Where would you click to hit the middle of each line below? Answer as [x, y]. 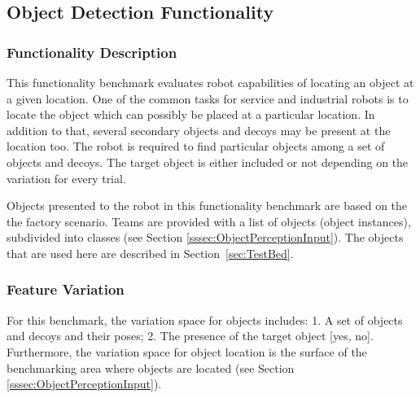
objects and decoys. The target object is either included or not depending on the [208, 162]
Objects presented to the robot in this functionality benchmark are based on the [207, 206]
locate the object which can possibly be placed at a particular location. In [191, 114]
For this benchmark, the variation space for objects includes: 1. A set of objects [205, 319]
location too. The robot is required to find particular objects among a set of [196, 146]
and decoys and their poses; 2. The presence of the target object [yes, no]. [190, 336]
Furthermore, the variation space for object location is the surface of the [187, 351]
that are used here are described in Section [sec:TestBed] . [150, 253]
